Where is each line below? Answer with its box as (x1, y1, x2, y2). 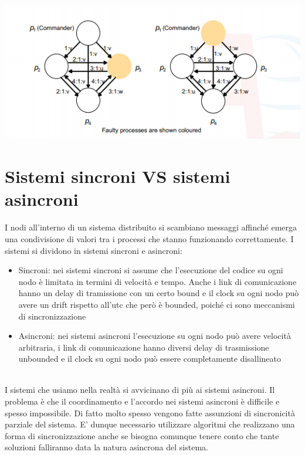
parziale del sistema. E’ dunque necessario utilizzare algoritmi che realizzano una (5, 418, 295, 430)
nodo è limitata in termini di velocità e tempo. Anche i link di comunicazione (18, 275, 297, 287)
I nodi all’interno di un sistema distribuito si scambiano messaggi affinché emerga (5, 221, 297, 233)
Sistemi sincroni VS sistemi (5, 164, 231, 188)
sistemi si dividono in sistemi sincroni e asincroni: (5, 244, 182, 256)
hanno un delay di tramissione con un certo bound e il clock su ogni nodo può (18, 287, 299, 299)
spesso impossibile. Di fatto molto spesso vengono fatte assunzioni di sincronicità (5, 406, 295, 419)
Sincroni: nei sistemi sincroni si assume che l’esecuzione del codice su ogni (18, 264, 283, 276)
